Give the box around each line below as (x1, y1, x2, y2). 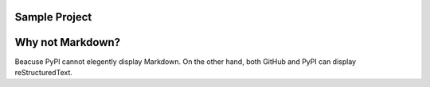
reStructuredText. (14, 67, 73, 77)
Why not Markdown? (14, 36, 121, 49)
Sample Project (14, 10, 92, 24)
